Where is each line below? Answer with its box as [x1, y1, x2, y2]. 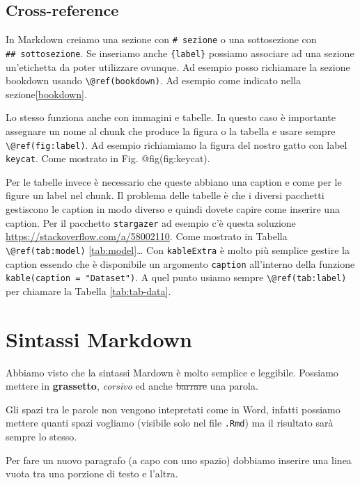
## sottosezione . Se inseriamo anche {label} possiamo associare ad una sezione [6, 45, 354, 60]
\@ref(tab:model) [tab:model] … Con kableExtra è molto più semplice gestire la [6, 242, 350, 257]
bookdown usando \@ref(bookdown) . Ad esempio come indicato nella [6, 73, 302, 88]
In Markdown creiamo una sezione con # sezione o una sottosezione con [6, 32, 317, 47]
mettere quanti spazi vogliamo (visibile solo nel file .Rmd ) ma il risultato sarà [6, 415, 334, 430]
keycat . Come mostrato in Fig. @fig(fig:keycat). [6, 151, 210, 166]
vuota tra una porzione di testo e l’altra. [6, 466, 178, 481]
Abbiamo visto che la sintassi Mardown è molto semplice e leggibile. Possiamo [6, 365, 338, 379]
